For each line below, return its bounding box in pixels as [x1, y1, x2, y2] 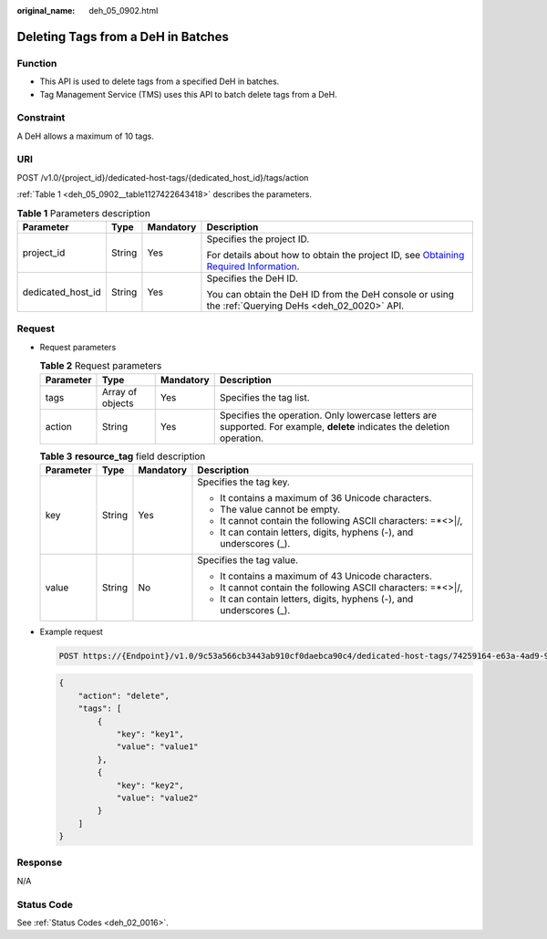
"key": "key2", [116, 780, 184, 790]
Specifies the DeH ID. [206, 272, 298, 285]
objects [101, 397, 134, 410]
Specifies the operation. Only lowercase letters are [219, 409, 438, 422]
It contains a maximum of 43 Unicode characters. [220, 569, 432, 582]
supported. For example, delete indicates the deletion [219, 420, 450, 433]
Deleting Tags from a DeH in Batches [16, 28, 230, 45]
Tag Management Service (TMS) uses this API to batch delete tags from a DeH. [39, 89, 337, 99]
